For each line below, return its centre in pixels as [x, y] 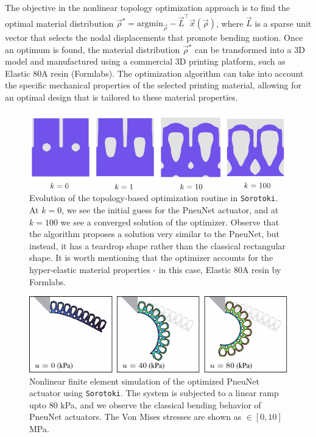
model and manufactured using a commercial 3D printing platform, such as [145, 61]
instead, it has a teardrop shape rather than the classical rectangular [158, 245]
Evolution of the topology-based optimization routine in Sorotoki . [154, 198]
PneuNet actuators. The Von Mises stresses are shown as [135, 417]
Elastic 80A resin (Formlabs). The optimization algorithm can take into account [154, 73]
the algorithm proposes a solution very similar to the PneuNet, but [154, 234]
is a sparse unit [283, 23]
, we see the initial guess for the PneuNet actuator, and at [170, 210]
